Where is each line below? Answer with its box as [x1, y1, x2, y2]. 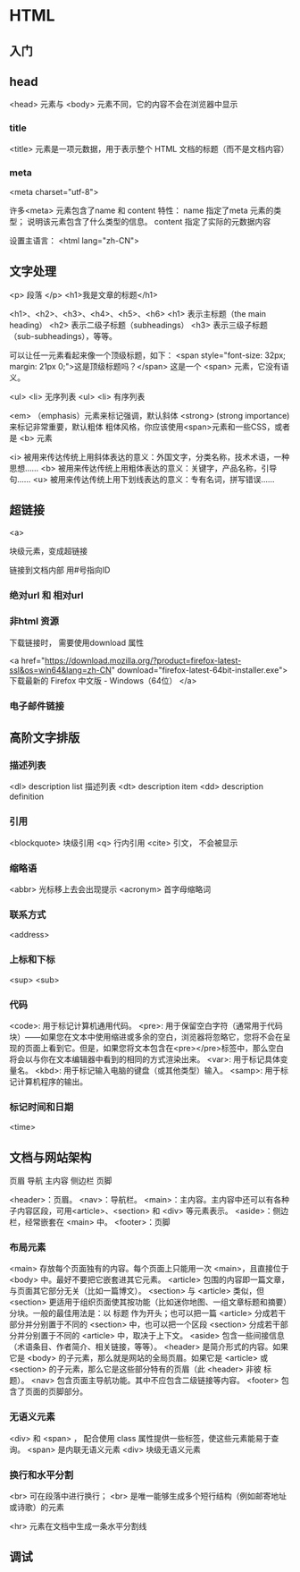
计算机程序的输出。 [16, 1075, 87, 1087]
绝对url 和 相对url [9, 589, 84, 601]
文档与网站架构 [9, 1150, 92, 1165]
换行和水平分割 [9, 1468, 74, 1481]
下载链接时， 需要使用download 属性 [9, 637, 145, 648]
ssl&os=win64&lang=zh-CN [9, 664, 112, 676]
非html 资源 [9, 615, 60, 627]
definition [9, 791, 45, 802]
